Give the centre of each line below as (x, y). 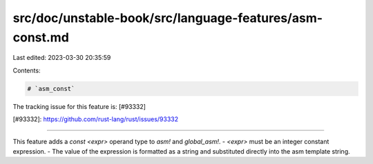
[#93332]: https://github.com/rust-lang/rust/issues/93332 (96, 119)
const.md (41, 37)
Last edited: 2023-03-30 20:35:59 (62, 58)
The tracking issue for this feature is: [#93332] (79, 106)
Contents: (27, 70)
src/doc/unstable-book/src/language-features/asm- (168, 18)
